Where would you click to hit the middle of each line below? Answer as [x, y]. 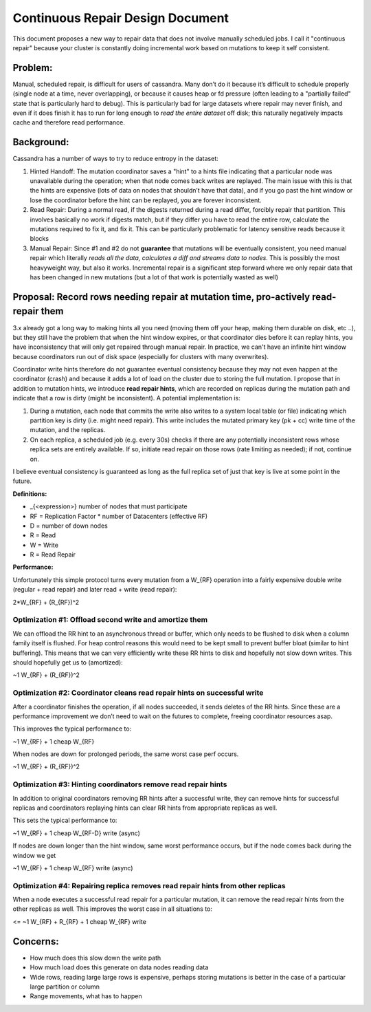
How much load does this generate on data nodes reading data [119, 967]
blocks [40, 239]
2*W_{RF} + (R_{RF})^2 [46, 602]
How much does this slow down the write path [95, 958]
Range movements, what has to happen [86, 996]
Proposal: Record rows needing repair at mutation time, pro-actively [161, 297]
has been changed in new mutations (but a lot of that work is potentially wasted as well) [154, 277]
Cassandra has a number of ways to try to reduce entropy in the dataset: [116, 159]
